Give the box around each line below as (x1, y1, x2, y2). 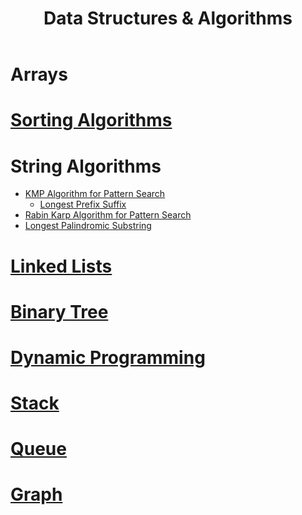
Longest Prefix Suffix (39, 198, 127, 211)
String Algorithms (10, 155, 162, 177)
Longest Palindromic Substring (24, 220, 152, 232)
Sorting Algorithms (10, 109, 173, 132)
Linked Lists (10, 255, 113, 277)
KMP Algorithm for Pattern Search (24, 188, 166, 200)
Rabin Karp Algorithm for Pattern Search (24, 209, 192, 221)
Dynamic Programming (10, 346, 206, 369)
